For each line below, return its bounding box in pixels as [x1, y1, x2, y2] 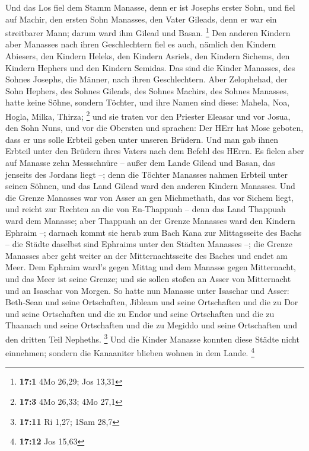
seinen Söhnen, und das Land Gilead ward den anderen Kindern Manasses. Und [5, 180, 295, 192]
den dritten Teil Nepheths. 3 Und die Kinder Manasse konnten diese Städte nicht [5, 331, 300, 345]
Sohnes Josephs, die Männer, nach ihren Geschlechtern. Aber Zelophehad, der [5, 73, 288, 85]
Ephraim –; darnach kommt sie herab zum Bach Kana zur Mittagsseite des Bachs [5, 226, 302, 238]
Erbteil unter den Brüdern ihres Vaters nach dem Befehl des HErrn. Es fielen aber [5, 145, 304, 157]
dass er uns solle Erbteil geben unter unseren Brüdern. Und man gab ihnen [5, 133, 278, 145]
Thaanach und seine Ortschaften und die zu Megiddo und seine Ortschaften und [5, 319, 297, 331]
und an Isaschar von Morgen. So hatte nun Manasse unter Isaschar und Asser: [5, 284, 289, 296]
